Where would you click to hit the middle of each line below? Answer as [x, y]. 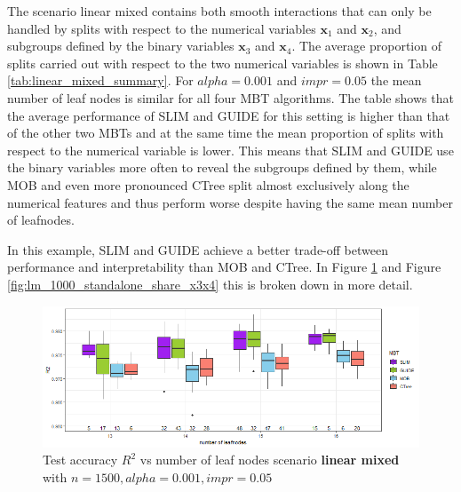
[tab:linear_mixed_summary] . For [100, 80]
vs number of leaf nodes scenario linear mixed [270, 460]
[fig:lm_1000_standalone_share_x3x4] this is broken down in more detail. [210, 284]
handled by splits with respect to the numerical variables [162, 28]
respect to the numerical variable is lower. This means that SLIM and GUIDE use [230, 150]
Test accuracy [80, 460]
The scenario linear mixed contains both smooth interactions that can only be [219, 11]
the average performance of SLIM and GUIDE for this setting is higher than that [229, 115]
